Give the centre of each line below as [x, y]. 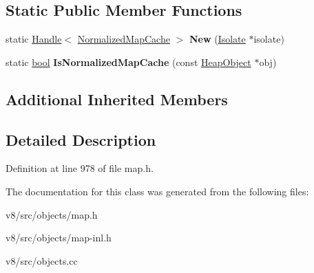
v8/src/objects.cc [42, 260]
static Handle [34, 39]
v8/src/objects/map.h [52, 214]
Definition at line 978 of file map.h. [80, 168]
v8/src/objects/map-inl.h [59, 238]
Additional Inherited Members [117, 99]
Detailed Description [81, 139]
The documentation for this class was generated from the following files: [157, 191]
